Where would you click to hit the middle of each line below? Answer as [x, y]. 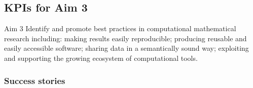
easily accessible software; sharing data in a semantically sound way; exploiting [126, 48]
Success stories [35, 80]
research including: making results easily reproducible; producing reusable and [125, 38]
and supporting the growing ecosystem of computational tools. [101, 58]
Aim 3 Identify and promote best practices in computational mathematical [120, 28]
